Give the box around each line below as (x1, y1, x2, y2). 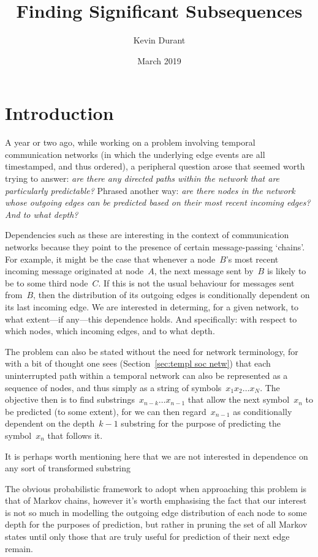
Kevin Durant (133, 34, 186, 47)
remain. (5, 542, 33, 555)
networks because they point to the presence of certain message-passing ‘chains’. (5, 241, 305, 253)
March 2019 (137, 54, 181, 67)
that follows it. (47, 428, 103, 441)
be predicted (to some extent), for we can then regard (5, 405, 206, 417)
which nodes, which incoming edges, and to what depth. (5, 324, 215, 337)
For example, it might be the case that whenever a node (5, 252, 216, 265)
